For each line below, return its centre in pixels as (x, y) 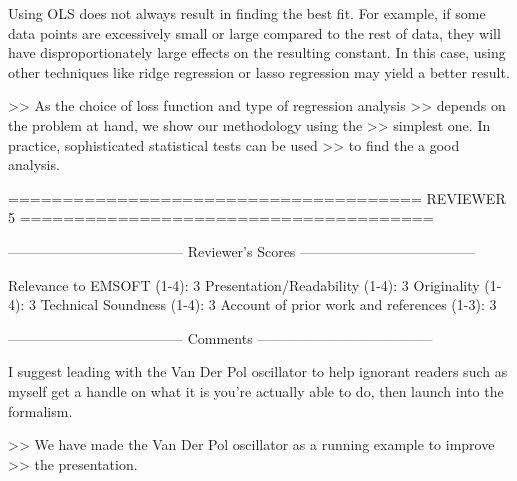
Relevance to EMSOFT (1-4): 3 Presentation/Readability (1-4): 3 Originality (244, 284)
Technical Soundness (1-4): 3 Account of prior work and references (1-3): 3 (268, 304)
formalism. (40, 410)
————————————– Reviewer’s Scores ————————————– (242, 250)
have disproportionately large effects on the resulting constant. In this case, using (257, 52)
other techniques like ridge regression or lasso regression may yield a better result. (259, 71)
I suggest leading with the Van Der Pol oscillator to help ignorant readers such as (258, 371)
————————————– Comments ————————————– (220, 337)
